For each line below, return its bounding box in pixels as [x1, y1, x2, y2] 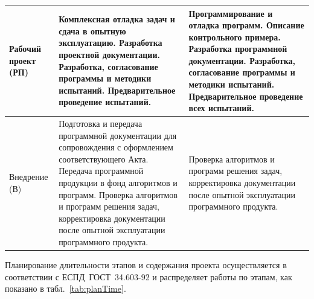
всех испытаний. [188, 101, 254, 114]
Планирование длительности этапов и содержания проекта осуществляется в [5, 259, 287, 271]
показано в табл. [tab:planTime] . [5, 282, 126, 295]
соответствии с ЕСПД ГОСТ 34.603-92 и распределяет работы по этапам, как [5, 270, 292, 283]
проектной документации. [59, 48, 160, 61]
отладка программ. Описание [188, 19, 304, 31]
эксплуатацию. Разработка [59, 36, 162, 49]
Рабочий [9, 42, 42, 55]
